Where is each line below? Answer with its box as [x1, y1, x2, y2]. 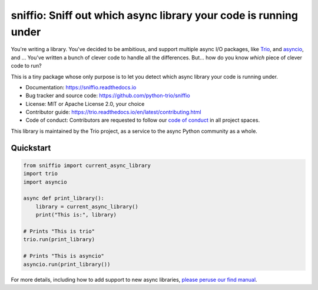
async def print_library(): [23, 195, 104, 202]
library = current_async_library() [35, 203, 138, 210]
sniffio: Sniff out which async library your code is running [11, 9, 299, 22]
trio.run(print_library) [23, 236, 95, 243]
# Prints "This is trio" [23, 228, 95, 235]
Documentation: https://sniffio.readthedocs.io [25, 84, 137, 91]
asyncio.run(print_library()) [23, 261, 111, 268]
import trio [23, 171, 58, 177]
